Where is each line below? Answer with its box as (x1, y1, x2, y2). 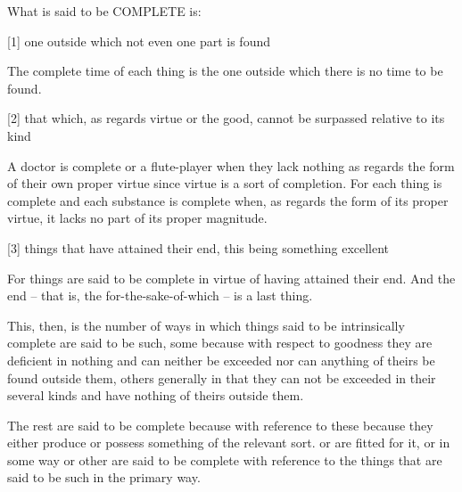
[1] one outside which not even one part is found (7, 31, 270, 50)
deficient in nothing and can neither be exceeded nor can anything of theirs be (7, 350, 435, 369)
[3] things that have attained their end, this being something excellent (7, 238, 390, 257)
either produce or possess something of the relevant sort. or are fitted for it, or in (7, 433, 450, 452)
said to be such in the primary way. (7, 468, 201, 487)
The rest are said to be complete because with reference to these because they (7, 415, 433, 434)
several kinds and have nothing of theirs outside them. (7, 386, 304, 405)
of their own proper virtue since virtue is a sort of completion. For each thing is (7, 174, 442, 193)
